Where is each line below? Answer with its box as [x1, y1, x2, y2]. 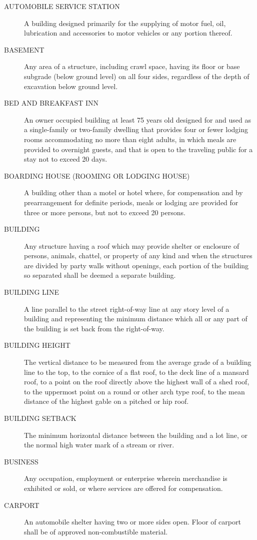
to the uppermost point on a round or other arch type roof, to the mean [24, 386, 245, 396]
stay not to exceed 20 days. [24, 154, 107, 164]
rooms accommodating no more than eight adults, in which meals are [24, 134, 236, 144]
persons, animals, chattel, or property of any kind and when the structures [24, 250, 252, 261]
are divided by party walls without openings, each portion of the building [24, 260, 249, 270]
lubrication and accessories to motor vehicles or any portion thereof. [24, 28, 232, 38]
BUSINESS [4, 456, 38, 466]
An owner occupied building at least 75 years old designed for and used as [24, 114, 251, 125]
